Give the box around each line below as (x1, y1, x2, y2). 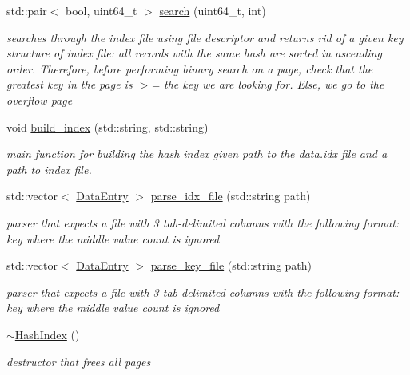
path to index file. (6, 160, 92, 177)
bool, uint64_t (66, 2, 137, 18)
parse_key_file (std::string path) (150, 257, 312, 274)
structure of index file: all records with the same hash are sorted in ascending (6, 45, 382, 61)
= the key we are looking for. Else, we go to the (151, 76, 384, 93)
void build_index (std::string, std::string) (6, 118, 209, 135)
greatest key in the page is (6, 76, 133, 93)
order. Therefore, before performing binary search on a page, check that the (6, 60, 373, 77)
